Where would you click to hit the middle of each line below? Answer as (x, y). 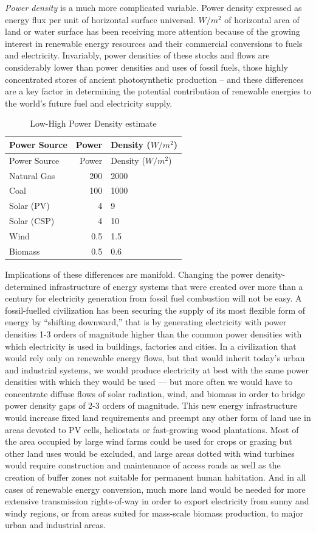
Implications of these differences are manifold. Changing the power (129, 274)
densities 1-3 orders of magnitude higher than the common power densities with (153, 334)
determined (26, 286)
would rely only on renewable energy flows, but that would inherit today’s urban (155, 358)
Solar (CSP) (32, 221)
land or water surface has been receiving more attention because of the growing (153, 31)
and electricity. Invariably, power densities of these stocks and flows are (137, 55)
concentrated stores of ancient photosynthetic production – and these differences (154, 79)
